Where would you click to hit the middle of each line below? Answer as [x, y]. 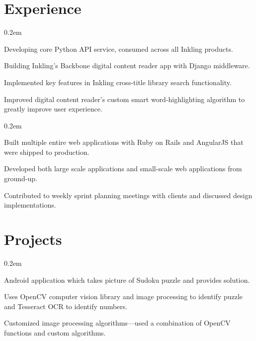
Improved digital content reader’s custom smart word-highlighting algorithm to [125, 99]
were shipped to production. [47, 152]
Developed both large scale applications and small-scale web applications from [123, 169]
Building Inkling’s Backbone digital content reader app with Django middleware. [127, 65]
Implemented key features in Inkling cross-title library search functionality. [118, 82]
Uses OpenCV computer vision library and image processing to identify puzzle [124, 296]
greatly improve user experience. [53, 109]
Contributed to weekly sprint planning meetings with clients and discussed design [128, 195]
